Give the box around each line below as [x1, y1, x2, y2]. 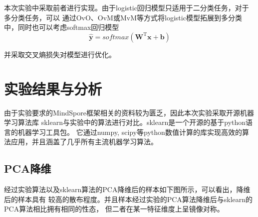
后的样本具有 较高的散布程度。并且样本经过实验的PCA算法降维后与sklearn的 [4, 194, 253, 204]
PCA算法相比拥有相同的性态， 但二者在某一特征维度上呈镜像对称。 [4, 204, 224, 214]
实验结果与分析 [4, 78, 102, 99]
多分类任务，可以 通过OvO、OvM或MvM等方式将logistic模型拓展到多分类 [4, 12, 242, 22]
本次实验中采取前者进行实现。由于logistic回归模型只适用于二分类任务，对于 [4, 2, 249, 12]
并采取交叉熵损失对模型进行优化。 [4, 49, 116, 59]
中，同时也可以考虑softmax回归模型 [4, 22, 119, 32]
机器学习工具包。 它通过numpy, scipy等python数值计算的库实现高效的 [17, 126, 242, 137]
